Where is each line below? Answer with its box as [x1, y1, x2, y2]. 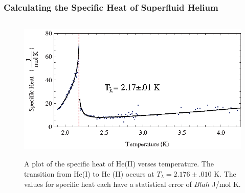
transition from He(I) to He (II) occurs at [24, 168, 154, 179]
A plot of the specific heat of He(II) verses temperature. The [24, 158, 214, 169]
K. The [214, 168, 236, 179]
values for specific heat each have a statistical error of [24, 178, 192, 189]
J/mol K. [212, 178, 241, 189]
